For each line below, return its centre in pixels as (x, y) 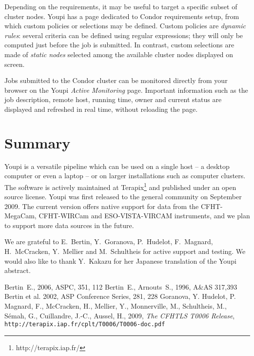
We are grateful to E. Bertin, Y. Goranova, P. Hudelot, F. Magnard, (109, 241)
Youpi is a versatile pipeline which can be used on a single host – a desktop (117, 166)
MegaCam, (20, 216)
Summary (38, 142)
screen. (15, 64)
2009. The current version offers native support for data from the (102, 206)
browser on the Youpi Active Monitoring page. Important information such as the (126, 90)
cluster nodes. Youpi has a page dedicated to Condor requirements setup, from (122, 16)
